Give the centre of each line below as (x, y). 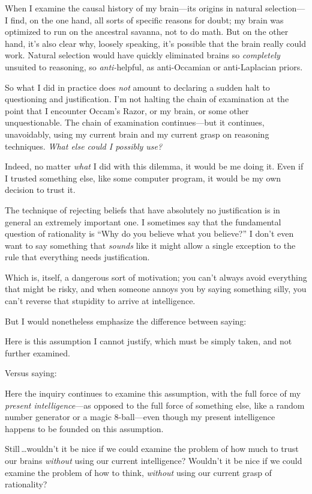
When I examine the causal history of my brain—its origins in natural (134, 8)
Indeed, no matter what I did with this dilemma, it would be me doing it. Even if (154, 166)
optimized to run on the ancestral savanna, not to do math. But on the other (147, 32)
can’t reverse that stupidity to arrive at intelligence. (100, 301)
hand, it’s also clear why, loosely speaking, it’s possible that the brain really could (155, 43)
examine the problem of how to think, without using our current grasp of (138, 472)
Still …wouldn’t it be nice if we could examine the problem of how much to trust (152, 449)
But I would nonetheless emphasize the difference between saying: (126, 321)
